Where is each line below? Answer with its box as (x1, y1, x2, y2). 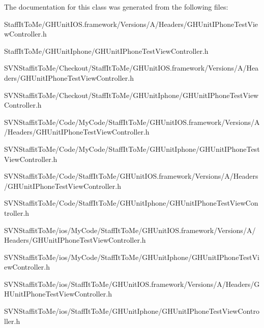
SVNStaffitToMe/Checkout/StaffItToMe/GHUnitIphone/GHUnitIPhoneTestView (4, 89, 259, 100)
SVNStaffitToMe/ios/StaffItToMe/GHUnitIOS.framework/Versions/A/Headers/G (4, 278, 260, 289)
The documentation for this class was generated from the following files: (4, 2, 228, 12)
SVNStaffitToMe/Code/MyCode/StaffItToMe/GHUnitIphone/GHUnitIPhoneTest (4, 143, 260, 154)
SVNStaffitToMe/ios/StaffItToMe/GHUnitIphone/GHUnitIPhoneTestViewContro (4, 306, 259, 316)
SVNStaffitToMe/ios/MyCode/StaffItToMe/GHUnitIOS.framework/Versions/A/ (4, 224, 256, 235)
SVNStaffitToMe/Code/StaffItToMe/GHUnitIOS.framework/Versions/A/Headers (4, 171, 258, 181)
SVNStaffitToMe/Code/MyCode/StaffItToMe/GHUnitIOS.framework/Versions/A (4, 116, 260, 127)
